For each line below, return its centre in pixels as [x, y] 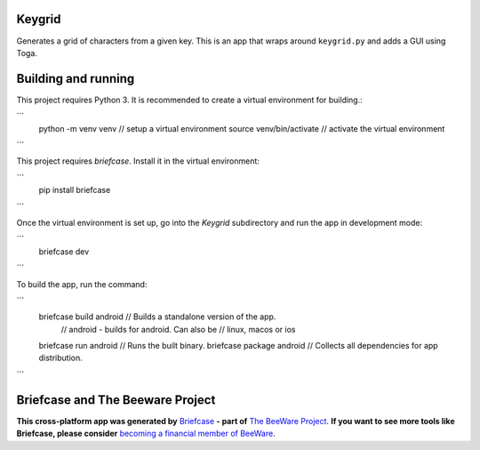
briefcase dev [64, 251]
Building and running [76, 79]
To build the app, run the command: [82, 284]
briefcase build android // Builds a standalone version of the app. [157, 317]
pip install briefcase [75, 190]
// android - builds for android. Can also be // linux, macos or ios [178, 329]
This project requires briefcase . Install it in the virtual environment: [138, 161]
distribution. [61, 358]
